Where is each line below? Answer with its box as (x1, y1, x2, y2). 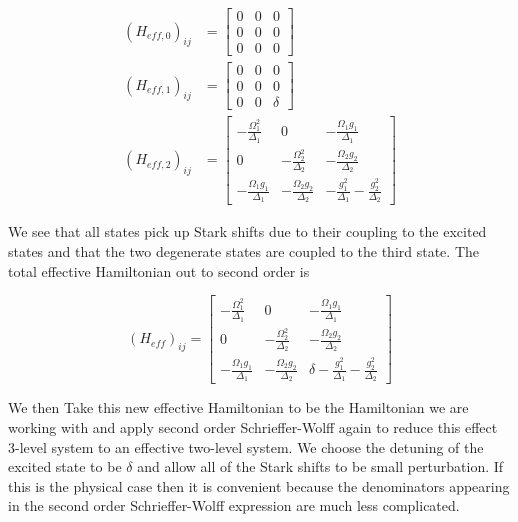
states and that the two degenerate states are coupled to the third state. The (8, 241, 480, 262)
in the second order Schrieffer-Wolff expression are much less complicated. (8, 495, 460, 516)
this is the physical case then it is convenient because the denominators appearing (8, 475, 510, 496)
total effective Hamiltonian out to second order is (8, 260, 310, 281)
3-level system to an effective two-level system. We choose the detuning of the (8, 436, 484, 457)
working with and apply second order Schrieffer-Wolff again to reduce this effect (8, 417, 498, 438)
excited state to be (8, 456, 122, 477)
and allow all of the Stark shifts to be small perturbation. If (137, 456, 504, 477)
